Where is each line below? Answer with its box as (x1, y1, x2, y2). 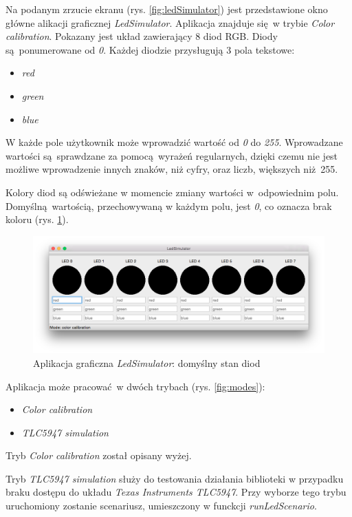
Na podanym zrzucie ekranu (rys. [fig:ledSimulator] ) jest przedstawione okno (5, 2, 328, 16)
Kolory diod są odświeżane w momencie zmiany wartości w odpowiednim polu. (5, 184, 339, 199)
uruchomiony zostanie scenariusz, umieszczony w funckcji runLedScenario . (5, 498, 317, 513)
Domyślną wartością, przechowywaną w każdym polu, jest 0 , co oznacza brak (5, 198, 332, 213)
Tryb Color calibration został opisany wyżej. (5, 448, 192, 463)
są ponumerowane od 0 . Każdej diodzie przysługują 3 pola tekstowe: (5, 42, 295, 56)
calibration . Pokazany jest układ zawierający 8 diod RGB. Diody (5, 29, 278, 43)
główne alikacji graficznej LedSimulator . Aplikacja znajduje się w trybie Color (5, 15, 335, 30)
